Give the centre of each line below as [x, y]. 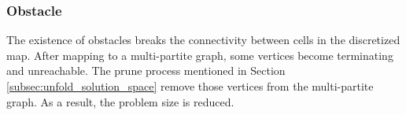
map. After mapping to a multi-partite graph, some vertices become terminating [200, 55]
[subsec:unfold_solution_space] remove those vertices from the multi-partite [190, 86]
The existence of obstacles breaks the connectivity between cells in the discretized [203, 40]
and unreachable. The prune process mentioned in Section [146, 70]
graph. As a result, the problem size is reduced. [120, 101]
